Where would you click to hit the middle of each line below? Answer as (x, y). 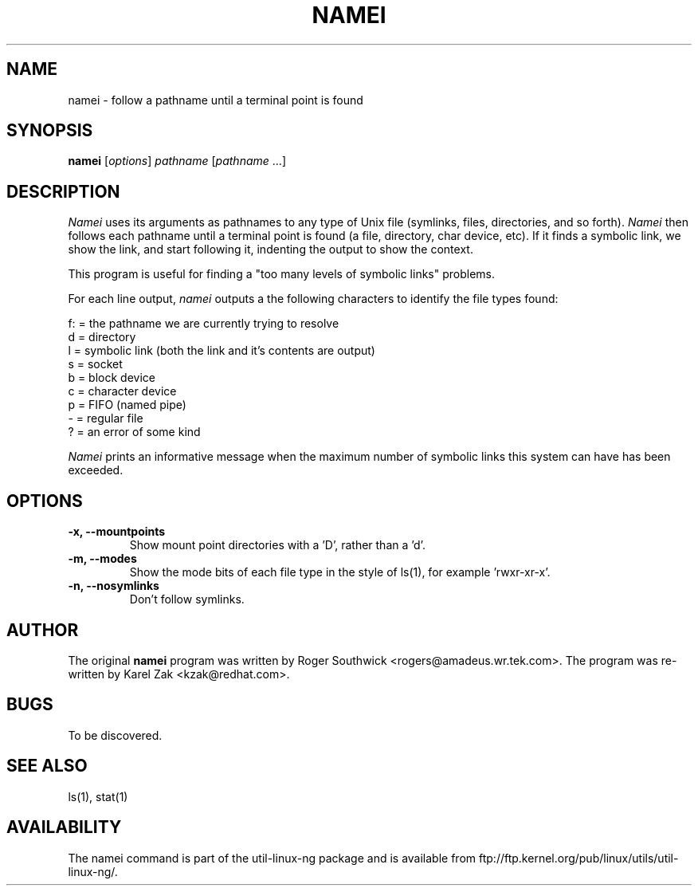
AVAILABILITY (64, 827)
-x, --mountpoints (117, 532)
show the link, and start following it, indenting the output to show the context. (271, 250)
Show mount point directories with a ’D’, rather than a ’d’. (277, 545)
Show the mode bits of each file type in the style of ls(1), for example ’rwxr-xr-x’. (340, 572)
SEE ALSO (47, 766)
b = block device (112, 378)
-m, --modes (102, 559)
